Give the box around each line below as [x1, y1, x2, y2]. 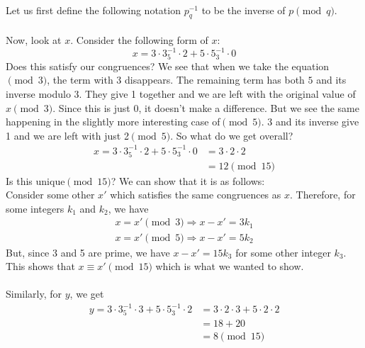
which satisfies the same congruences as [110, 187, 281, 202]
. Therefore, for [290, 187, 356, 202]
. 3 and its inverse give [261, 114, 359, 129]
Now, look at [6, 32, 62, 47]
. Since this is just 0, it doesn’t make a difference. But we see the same [52, 100, 359, 115]
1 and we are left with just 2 [6, 128, 129, 142]
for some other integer [235, 245, 331, 259]
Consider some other [6, 187, 95, 202]
